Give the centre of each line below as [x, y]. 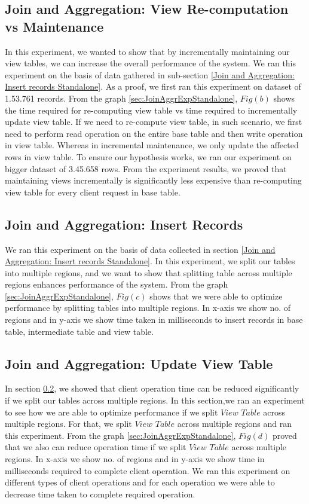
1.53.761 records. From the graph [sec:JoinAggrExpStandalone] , [121, 98]
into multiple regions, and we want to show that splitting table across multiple [149, 272]
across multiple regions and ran [234, 424]
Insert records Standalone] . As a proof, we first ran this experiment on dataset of [153, 86]
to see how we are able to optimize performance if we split [111, 412]
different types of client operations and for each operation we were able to [140, 482]
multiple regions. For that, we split [68, 424]
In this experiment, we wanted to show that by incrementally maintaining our [147, 51]
